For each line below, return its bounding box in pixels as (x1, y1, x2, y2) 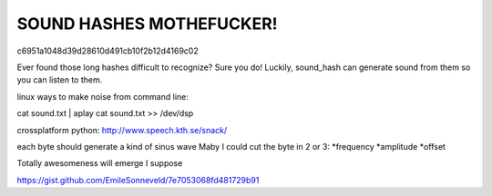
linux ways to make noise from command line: (16, 91, 189, 102)
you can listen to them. (16, 74, 103, 85)
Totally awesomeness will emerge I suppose (16, 158, 183, 169)
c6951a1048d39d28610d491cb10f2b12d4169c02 (16, 45, 200, 56)
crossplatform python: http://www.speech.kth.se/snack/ (16, 124, 228, 135)
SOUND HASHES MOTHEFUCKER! (16, 14, 278, 34)
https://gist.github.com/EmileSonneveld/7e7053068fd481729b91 (16, 174, 260, 185)
